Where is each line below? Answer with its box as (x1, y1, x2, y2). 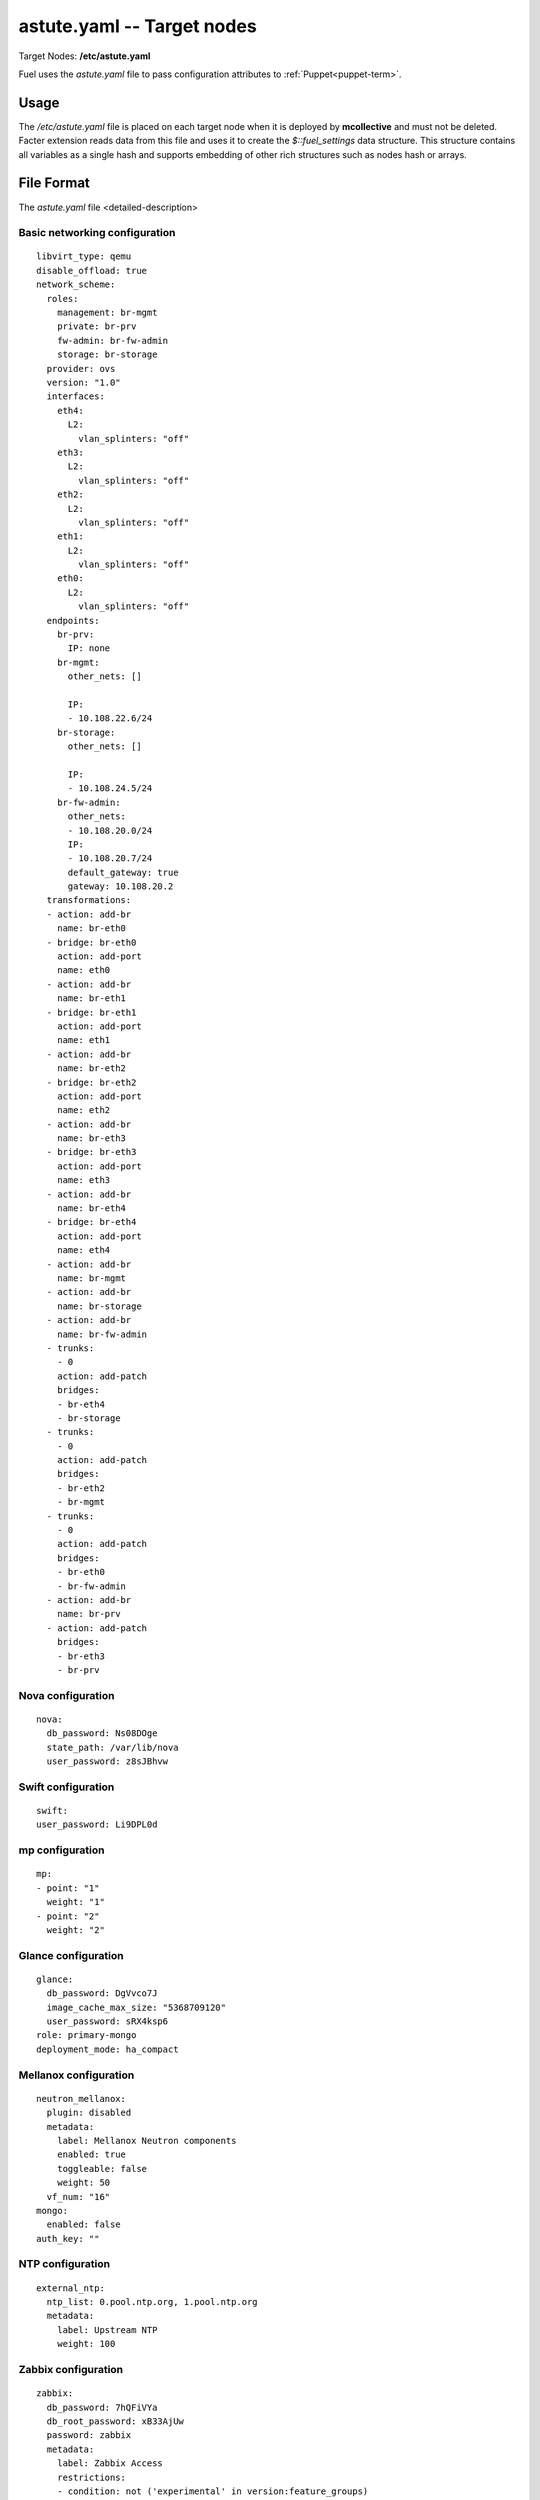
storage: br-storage (56, 349, 158, 360)
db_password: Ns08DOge (46, 1728, 158, 1739)
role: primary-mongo (36, 2030, 137, 2041)
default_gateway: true (67, 866, 179, 878)
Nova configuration (18, 1688, 115, 1702)
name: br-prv (56, 1608, 121, 1620)
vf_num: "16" (46, 2191, 111, 2202)
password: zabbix (46, 2430, 132, 2441)
